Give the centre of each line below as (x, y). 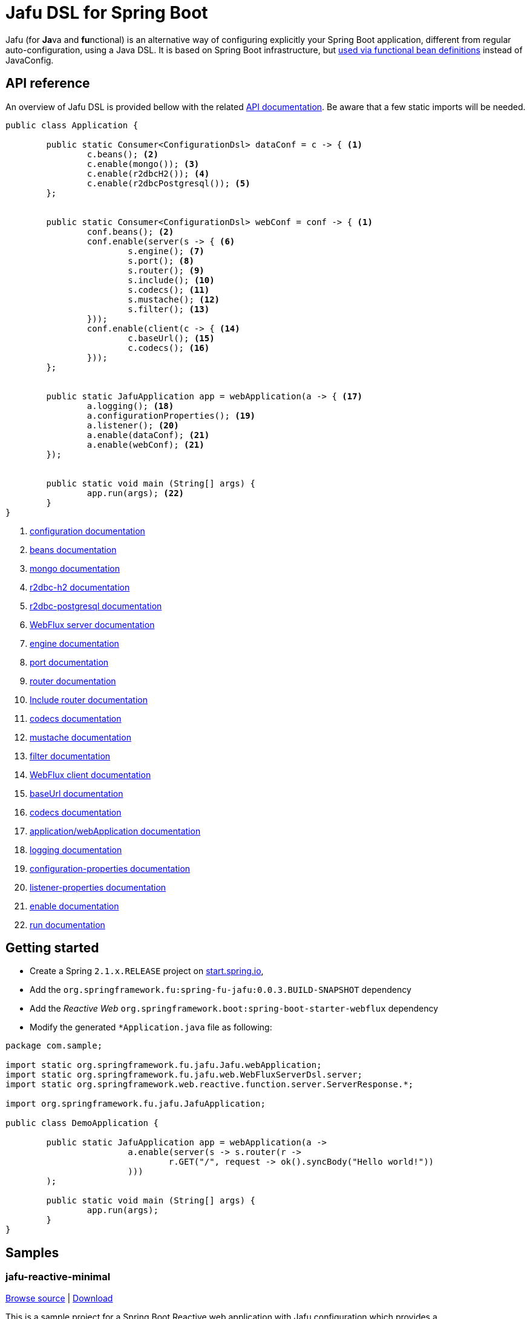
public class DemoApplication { (82, 1123)
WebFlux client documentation (90, 774)
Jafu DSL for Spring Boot (107, 13)
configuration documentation (87, 531)
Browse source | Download (59, 1298)
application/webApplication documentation (115, 831)
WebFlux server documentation (92, 624)
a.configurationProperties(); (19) (171, 415)
